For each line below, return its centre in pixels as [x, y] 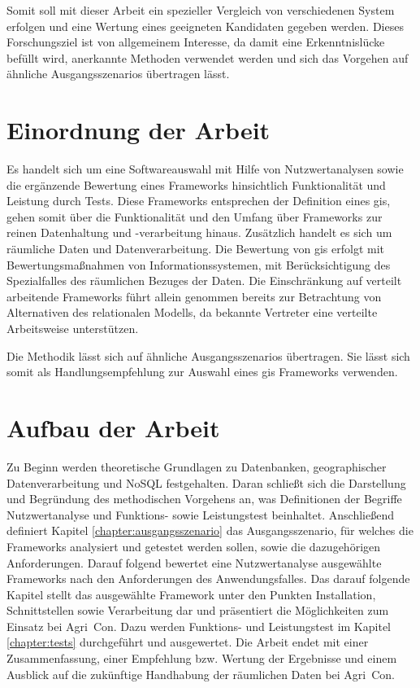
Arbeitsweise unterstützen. [73, 329]
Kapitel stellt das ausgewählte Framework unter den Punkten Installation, [191, 594]
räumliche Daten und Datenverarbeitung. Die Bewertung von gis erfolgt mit [196, 249]
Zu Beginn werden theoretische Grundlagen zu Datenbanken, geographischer [197, 466]
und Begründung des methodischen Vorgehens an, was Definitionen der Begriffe [204, 499]
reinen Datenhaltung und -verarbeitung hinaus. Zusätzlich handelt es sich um [199, 232]
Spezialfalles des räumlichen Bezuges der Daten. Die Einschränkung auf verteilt [204, 280]
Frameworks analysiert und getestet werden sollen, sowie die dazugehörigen [194, 546]
